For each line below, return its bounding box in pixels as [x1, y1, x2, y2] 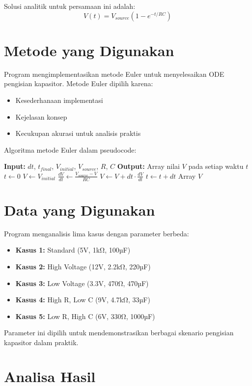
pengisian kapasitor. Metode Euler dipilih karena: [4, 78, 153, 89]
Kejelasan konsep [15, 111, 67, 122]
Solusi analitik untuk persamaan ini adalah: [4, 1, 136, 11]
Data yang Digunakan [4, 199, 155, 220]
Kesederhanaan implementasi [15, 95, 103, 105]
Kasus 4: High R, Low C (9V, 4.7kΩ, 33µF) [15, 294, 150, 305]
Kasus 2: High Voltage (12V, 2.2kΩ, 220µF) [15, 261, 151, 272]
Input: [4, 161, 26, 171]
